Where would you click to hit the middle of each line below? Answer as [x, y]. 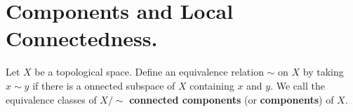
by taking [323, 72]
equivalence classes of [51, 99]
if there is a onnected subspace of [104, 85]
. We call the [298, 85]
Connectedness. [82, 38]
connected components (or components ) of [232, 99]
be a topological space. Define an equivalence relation [149, 72]
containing [212, 85]
